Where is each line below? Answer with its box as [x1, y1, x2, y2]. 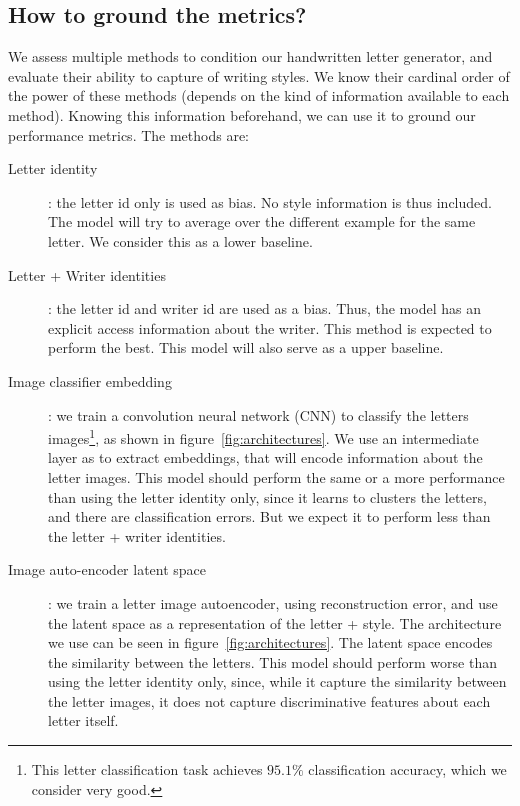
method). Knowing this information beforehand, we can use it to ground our [8, 104, 476, 125]
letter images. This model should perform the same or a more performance [48, 466, 505, 487]
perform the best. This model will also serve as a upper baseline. [48, 337, 444, 358]
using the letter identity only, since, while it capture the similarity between [48, 671, 507, 692]
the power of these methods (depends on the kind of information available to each [8, 85, 510, 106]
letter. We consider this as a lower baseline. [48, 230, 313, 251]
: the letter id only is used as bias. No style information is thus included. [48, 191, 492, 212]
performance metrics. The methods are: [8, 124, 250, 145]
